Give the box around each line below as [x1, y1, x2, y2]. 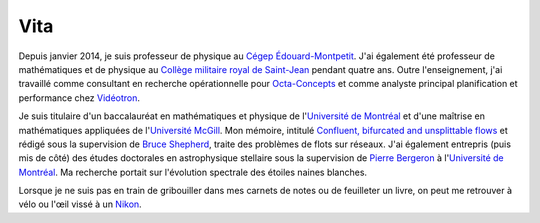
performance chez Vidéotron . [18, 91, 140, 104]
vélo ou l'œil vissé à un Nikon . [18, 198, 142, 210]
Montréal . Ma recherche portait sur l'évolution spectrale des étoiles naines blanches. [18, 166, 368, 178]
